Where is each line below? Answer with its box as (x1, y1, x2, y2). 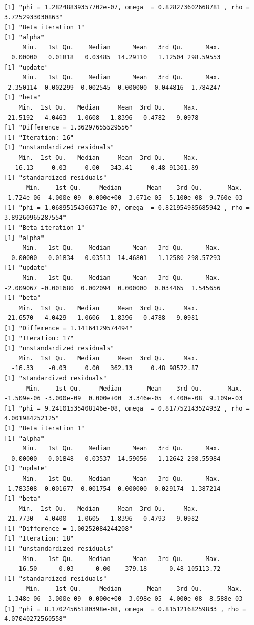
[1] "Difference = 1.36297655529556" (4, 124, 133, 132)
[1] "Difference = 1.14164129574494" (4, 325, 133, 332)
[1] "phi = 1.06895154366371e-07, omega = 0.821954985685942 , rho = (4, 204, 250, 211)
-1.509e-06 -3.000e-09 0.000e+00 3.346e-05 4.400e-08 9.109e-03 (4, 395, 243, 402)
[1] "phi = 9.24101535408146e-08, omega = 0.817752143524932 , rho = (4, 404, 250, 412)
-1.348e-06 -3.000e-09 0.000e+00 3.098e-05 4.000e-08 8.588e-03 (4, 595, 243, 603)
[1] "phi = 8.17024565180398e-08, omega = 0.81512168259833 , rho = (4, 605, 246, 613)
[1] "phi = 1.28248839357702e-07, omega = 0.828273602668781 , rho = (4, 4, 250, 11)
